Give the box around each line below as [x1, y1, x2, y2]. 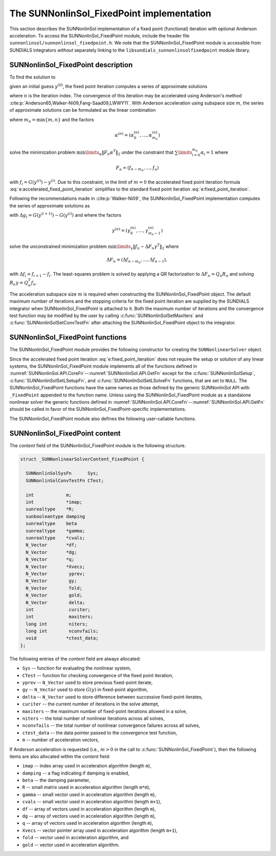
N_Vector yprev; [26, 571, 85, 576]
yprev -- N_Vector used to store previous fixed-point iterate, [22, 679, 153, 686]
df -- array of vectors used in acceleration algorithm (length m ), [22, 806, 156, 812]
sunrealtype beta [26, 520, 77, 527]
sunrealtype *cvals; [26, 535, 85, 540]
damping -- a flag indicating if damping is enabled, [22, 770, 130, 776]
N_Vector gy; [26, 578, 77, 584]
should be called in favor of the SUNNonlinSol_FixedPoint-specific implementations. [9, 406, 187, 412]
